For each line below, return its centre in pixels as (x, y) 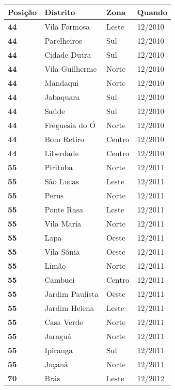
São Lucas (62, 181)
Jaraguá (58, 336)
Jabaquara (62, 97)
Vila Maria (63, 223)
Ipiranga (59, 350)
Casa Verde (64, 322)
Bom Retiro (64, 139)
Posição (22, 12)
